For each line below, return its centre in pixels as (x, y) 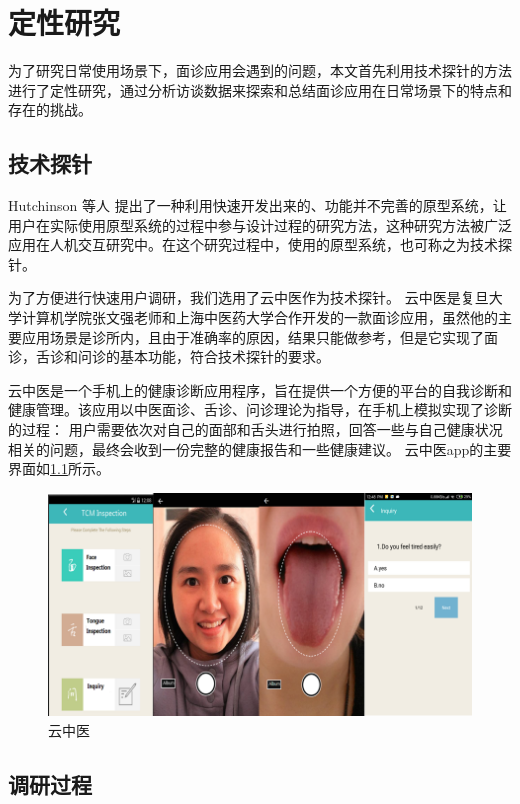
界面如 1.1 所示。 (59, 468)
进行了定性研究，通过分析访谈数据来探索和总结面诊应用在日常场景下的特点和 (260, 89)
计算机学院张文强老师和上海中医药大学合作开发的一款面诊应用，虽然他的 (259, 317)
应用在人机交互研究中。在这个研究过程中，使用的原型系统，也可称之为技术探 (260, 244)
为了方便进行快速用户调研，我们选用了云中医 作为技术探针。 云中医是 (234, 297)
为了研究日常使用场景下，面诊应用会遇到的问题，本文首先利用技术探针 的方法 (260, 70)
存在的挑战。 (50, 109)
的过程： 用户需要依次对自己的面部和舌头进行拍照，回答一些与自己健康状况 (255, 429)
